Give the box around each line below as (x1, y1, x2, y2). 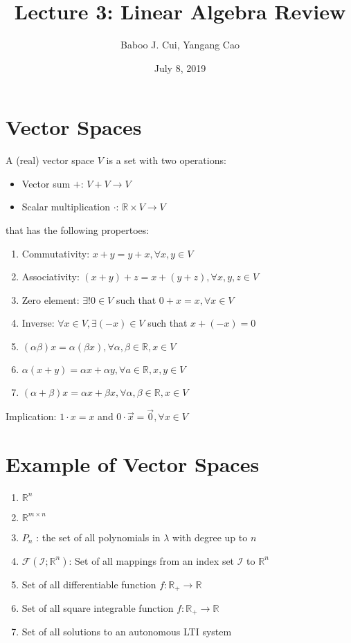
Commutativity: (21, 246, 90, 260)
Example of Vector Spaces (6, 450, 260, 478)
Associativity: (21, 269, 80, 284)
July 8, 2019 (154, 60, 206, 75)
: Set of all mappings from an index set (69, 553, 235, 568)
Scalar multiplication (21, 199, 111, 214)
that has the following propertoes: (6, 223, 150, 237)
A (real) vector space (6, 153, 95, 167)
